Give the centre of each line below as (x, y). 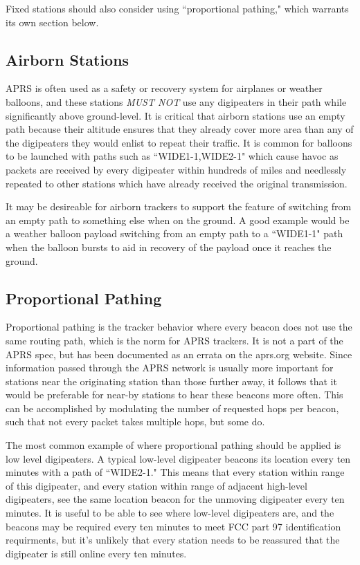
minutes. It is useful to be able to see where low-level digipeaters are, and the (170, 513)
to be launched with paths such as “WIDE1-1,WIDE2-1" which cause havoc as (172, 156)
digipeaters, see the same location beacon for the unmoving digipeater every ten (175, 499)
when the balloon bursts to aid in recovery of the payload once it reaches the (169, 247)
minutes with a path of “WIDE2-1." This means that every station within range (175, 472)
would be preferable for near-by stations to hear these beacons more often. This (174, 395)
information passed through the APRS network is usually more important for (170, 368)
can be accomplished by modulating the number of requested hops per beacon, (172, 408)
